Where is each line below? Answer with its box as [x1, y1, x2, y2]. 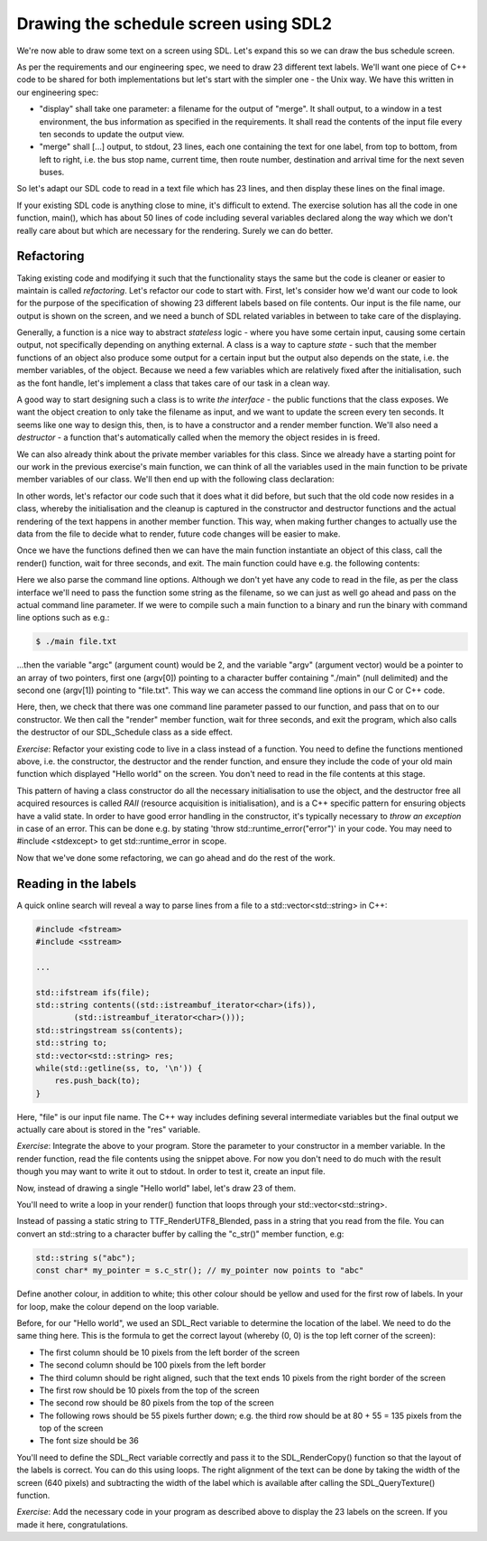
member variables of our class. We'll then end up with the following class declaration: [16, 474, 335, 485]
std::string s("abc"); [35, 1252, 136, 1263]
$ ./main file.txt [35, 637, 117, 647]
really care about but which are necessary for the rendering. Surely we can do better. [16, 225, 334, 236]
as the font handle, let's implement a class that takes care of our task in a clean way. [16, 378, 331, 388]
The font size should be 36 [39, 1435, 140, 1446]
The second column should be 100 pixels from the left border [39, 1359, 266, 1370]
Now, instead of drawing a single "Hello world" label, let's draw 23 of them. [16, 1182, 297, 1193]
